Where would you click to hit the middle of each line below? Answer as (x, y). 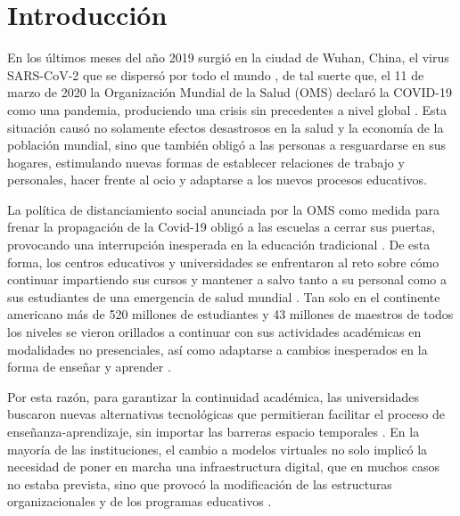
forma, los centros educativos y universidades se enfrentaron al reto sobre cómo (223, 262)
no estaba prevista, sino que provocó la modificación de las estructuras (200, 483)
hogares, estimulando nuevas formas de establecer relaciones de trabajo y (206, 162)
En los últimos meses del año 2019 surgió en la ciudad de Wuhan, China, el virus (228, 57)
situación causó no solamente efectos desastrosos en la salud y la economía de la (226, 127)
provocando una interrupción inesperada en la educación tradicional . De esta (219, 245)
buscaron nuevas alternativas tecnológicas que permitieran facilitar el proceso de (226, 414)
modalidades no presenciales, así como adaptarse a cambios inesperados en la (218, 349)
